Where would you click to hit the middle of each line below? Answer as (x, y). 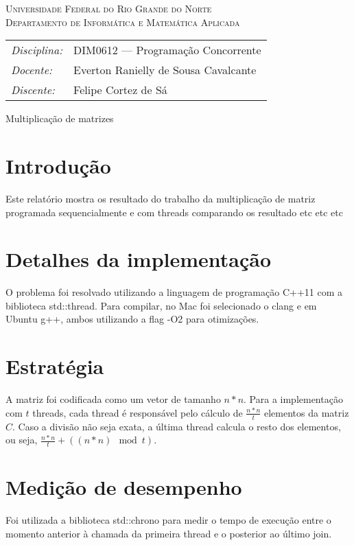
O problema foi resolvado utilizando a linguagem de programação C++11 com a (174, 292)
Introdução (58, 165)
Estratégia (55, 366)
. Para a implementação (293, 399)
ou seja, (22, 440)
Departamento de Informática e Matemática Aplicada (123, 22)
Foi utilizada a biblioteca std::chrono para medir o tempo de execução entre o (168, 520)
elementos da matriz (306, 412)
